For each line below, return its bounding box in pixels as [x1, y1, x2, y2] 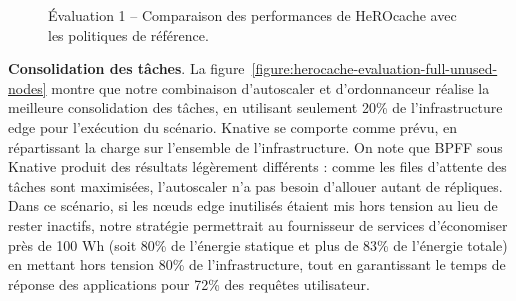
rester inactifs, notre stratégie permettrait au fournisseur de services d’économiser [8, 214, 508, 235]
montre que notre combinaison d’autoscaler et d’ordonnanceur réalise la [51, 77, 490, 98]
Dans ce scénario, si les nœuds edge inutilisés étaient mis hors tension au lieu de [8, 195, 498, 216]
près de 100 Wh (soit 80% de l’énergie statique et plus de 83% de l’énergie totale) [8, 234, 508, 255]
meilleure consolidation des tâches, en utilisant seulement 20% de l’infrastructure [8, 97, 503, 118]
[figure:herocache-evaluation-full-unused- [251, 58, 498, 79]
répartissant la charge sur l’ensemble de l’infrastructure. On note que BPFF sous [8, 136, 503, 157]
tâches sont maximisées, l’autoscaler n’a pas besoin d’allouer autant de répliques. [8, 175, 503, 196]
